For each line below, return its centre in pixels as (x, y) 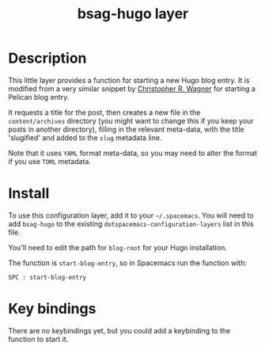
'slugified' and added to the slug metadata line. (85, 137)
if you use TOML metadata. (49, 161)
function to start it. (38, 339)
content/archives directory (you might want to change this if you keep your (131, 120)
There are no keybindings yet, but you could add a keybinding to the (119, 330)
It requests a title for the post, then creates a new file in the (104, 112)
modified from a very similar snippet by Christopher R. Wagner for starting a (132, 89)
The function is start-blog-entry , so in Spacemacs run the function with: (128, 263)
